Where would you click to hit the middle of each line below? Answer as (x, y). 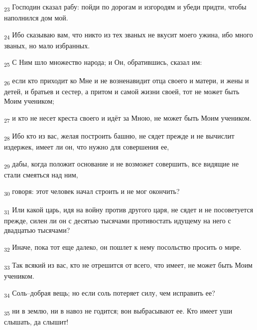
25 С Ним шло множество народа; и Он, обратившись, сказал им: (103, 63)
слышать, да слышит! (36, 321)
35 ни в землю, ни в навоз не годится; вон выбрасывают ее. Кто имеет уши (118, 311)
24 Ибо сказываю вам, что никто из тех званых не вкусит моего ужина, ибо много (128, 35)
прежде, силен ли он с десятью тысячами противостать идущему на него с (118, 220)
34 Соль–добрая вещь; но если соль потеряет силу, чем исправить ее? (110, 293)
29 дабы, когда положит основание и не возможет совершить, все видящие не (122, 164)
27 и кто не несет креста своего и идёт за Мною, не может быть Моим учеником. (128, 118)
